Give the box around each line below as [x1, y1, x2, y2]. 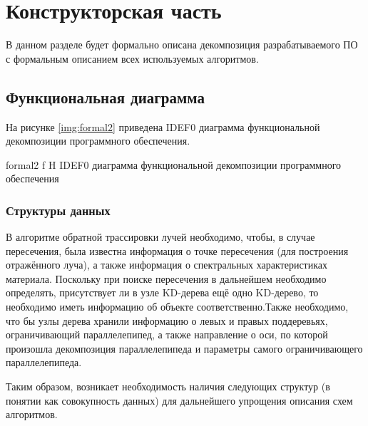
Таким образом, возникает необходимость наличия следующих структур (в [6, 379, 330, 394]
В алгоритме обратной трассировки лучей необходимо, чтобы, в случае [6, 229, 315, 244]
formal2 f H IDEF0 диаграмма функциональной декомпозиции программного [6, 157, 342, 172]
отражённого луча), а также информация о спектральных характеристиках [6, 257, 328, 272]
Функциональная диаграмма [6, 85, 205, 108]
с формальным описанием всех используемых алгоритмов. [6, 51, 259, 66]
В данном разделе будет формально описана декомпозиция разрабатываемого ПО [6, 37, 358, 52]
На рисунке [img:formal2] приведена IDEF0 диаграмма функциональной [6, 119, 320, 134]
